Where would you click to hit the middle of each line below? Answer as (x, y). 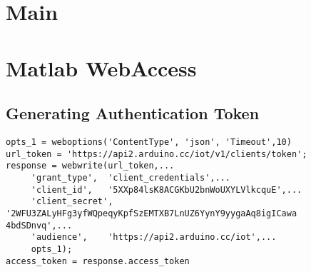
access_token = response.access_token (98, 261)
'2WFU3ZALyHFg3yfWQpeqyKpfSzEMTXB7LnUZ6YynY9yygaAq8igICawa (152, 213)
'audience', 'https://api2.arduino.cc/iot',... (154, 237)
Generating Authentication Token (133, 113)
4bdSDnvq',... (39, 225)
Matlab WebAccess (101, 67)
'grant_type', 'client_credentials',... (131, 177)
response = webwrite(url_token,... (90, 166)
